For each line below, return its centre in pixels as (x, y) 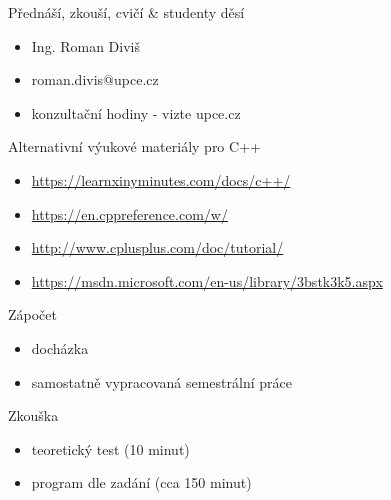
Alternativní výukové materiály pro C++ (134, 146)
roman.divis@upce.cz (95, 79)
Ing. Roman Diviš (85, 45)
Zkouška (33, 415)
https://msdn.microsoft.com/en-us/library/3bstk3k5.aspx (207, 280)
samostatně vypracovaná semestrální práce (161, 381)
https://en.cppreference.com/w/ (129, 213)
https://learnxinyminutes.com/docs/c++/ (161, 179)
